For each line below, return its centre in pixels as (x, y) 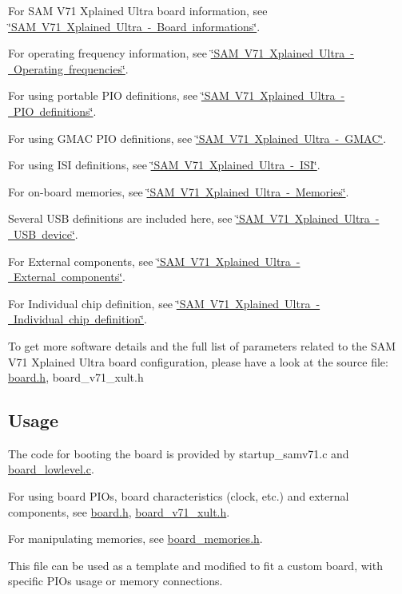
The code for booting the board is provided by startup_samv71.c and (179, 453)
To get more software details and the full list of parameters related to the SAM (202, 345)
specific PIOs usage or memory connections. (115, 581)
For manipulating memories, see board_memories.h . (135, 539)
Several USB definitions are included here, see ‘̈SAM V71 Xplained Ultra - (194, 218)
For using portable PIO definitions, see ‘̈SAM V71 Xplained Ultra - (177, 95)
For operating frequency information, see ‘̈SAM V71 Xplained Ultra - (181, 53)
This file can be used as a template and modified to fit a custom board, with (195, 565)
